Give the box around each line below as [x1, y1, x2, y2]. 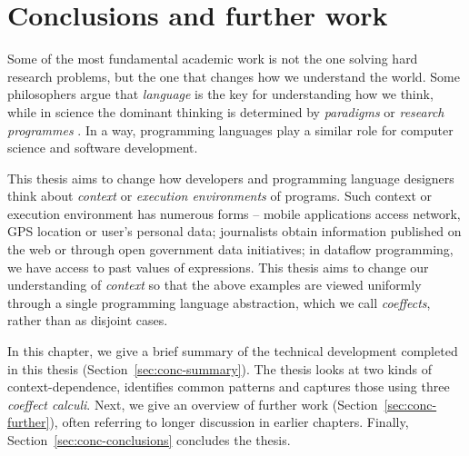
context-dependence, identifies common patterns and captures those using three [7, 377, 450, 396]
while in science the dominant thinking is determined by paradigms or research [7, 102, 444, 121]
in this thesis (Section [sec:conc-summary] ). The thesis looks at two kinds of [7, 359, 432, 378]
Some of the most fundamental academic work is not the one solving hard [7, 49, 418, 68]
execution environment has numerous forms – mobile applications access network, [7, 203, 461, 223]
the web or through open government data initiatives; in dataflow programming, [7, 240, 454, 259]
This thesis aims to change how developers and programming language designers [7, 168, 454, 187]
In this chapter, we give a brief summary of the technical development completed [7, 342, 458, 361]
